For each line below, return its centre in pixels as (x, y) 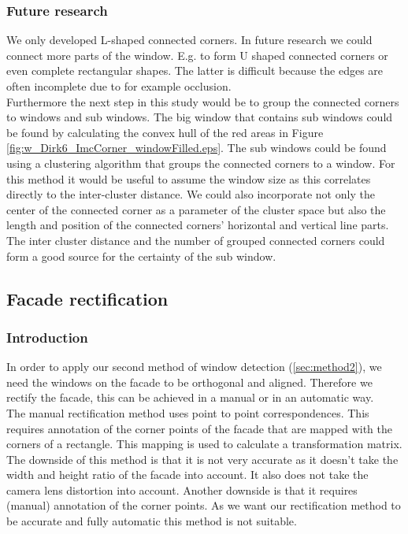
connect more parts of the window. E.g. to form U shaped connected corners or (197, 55)
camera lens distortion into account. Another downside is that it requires (182, 489)
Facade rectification (87, 298)
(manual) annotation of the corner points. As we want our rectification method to (204, 505)
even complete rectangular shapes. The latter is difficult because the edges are (195, 70)
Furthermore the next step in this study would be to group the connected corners (203, 101)
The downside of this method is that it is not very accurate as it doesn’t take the (202, 459)
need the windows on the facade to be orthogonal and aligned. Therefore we (189, 382)
